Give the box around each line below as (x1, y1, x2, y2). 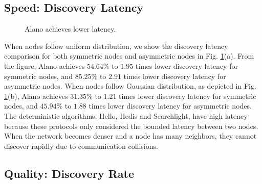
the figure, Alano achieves (4, 60, 85, 71)
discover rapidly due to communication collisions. (4, 140, 158, 151)
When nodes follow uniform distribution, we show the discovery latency (4, 40, 228, 51)
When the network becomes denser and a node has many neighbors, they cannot (4, 130, 257, 141)
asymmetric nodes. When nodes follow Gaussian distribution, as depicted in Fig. (4, 81, 256, 91)
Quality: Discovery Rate (4, 165, 134, 181)
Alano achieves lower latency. (25, 23, 116, 34)
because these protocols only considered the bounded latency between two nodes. (4, 120, 258, 131)
